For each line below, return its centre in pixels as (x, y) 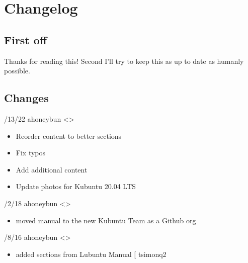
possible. (17, 71)
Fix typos (31, 153)
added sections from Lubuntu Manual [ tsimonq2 (91, 254)
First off (25, 39)
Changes (26, 98)
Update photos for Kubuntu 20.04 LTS (76, 186)
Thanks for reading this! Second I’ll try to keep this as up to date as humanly (124, 61)
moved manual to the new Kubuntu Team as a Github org (106, 220)
